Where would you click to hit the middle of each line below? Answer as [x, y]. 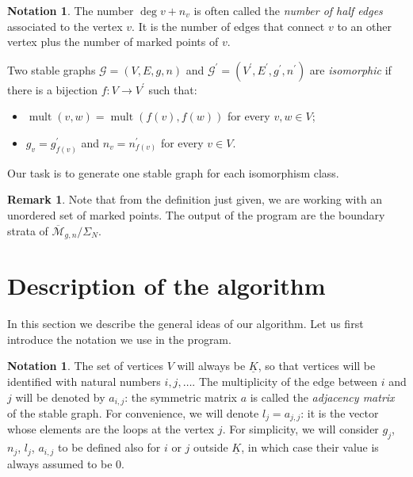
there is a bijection [53, 89]
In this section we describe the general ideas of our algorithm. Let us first [185, 324]
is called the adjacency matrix [322, 397]
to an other [364, 26]
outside [211, 447]
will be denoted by [60, 397]
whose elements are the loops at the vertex [111, 429]
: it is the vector [340, 413]
